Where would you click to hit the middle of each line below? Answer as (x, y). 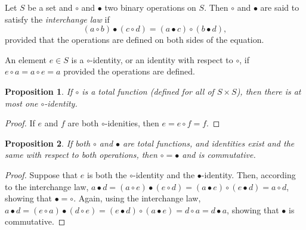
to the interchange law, (47, 186)
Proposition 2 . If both (48, 143)
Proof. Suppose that (41, 174)
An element (26, 59)
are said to (280, 7)
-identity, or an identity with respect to (162, 59)
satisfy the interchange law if (57, 19)
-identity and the (164, 174)
